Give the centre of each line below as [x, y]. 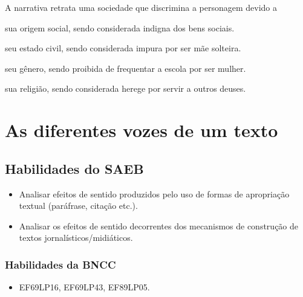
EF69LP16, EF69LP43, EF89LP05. [84, 287]
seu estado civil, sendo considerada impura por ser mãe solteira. [123, 48]
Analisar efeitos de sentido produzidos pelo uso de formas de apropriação [154, 193]
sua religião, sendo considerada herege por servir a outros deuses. [125, 88]
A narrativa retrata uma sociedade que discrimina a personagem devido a [141, 7]
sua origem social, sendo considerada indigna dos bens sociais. [120, 27]
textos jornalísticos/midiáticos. [76, 238]
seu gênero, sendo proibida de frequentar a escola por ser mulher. [125, 68]
